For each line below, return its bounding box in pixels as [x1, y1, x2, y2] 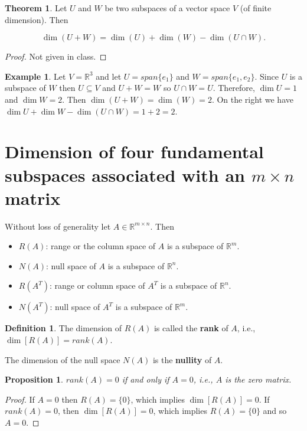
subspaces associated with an [5, 162, 245, 187]
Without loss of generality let [5, 220, 111, 232]
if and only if [122, 373, 169, 386]
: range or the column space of [45, 240, 156, 252]
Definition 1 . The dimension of [5, 322, 122, 334]
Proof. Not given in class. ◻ [5, 50, 107, 63]
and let [96, 70, 122, 82]
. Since [254, 70, 279, 82]
